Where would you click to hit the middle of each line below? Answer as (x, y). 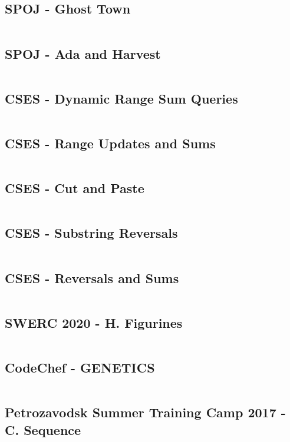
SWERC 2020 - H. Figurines (94, 322)
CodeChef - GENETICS (80, 368)
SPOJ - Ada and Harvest (83, 53)
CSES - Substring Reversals (91, 233)
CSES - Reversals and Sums (92, 278)
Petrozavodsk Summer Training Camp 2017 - (145, 412)
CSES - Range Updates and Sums (110, 143)
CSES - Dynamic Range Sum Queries (121, 98)
